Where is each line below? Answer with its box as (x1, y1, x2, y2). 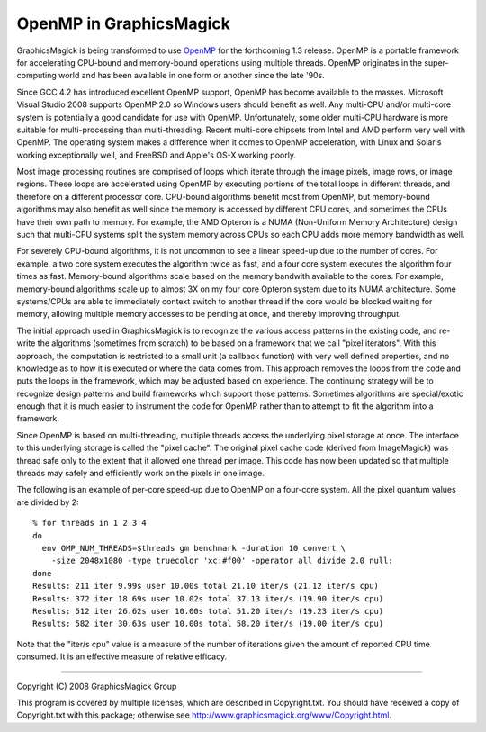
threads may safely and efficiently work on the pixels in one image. (16, 468, 265, 479)
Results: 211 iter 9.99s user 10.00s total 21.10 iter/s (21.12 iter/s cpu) (32, 581, 380, 592)
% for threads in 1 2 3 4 (32, 518, 148, 529)
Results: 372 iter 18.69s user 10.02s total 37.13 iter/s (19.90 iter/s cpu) (32, 593, 384, 603)
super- (424, 57, 449, 68)
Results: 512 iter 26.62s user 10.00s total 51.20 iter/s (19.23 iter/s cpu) (32, 606, 384, 616)
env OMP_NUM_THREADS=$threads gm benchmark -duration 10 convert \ (41, 543, 346, 553)
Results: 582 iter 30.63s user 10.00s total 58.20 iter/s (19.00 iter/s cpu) (32, 619, 384, 629)
